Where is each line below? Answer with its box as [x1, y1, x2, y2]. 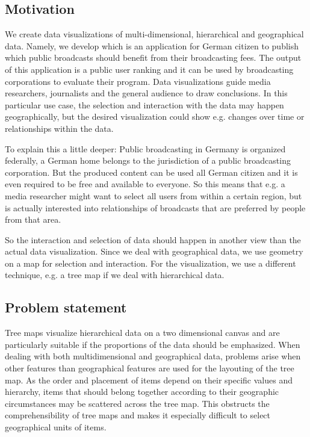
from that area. [5, 213, 61, 226]
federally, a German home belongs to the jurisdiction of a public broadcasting [5, 154, 291, 167]
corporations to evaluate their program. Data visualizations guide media [5, 75, 271, 87]
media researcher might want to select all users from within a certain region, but [5, 189, 302, 202]
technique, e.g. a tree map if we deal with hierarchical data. [5, 268, 225, 281]
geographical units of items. [5, 421, 107, 433]
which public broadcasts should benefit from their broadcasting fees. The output [5, 51, 302, 64]
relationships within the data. [5, 122, 114, 134]
